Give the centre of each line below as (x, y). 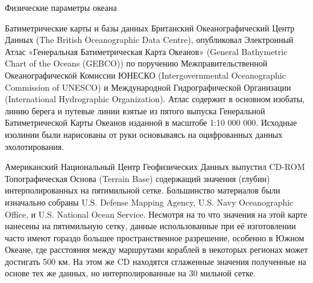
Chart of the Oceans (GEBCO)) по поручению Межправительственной (136, 63)
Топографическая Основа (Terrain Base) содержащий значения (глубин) (138, 178)
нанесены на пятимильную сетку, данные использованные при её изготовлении (150, 226)
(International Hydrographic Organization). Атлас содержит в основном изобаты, (155, 99)
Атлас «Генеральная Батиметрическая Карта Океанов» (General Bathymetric (146, 51)
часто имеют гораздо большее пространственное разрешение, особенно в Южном (155, 237)
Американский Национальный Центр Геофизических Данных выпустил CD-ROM (155, 167)
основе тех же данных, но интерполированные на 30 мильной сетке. (130, 273)
